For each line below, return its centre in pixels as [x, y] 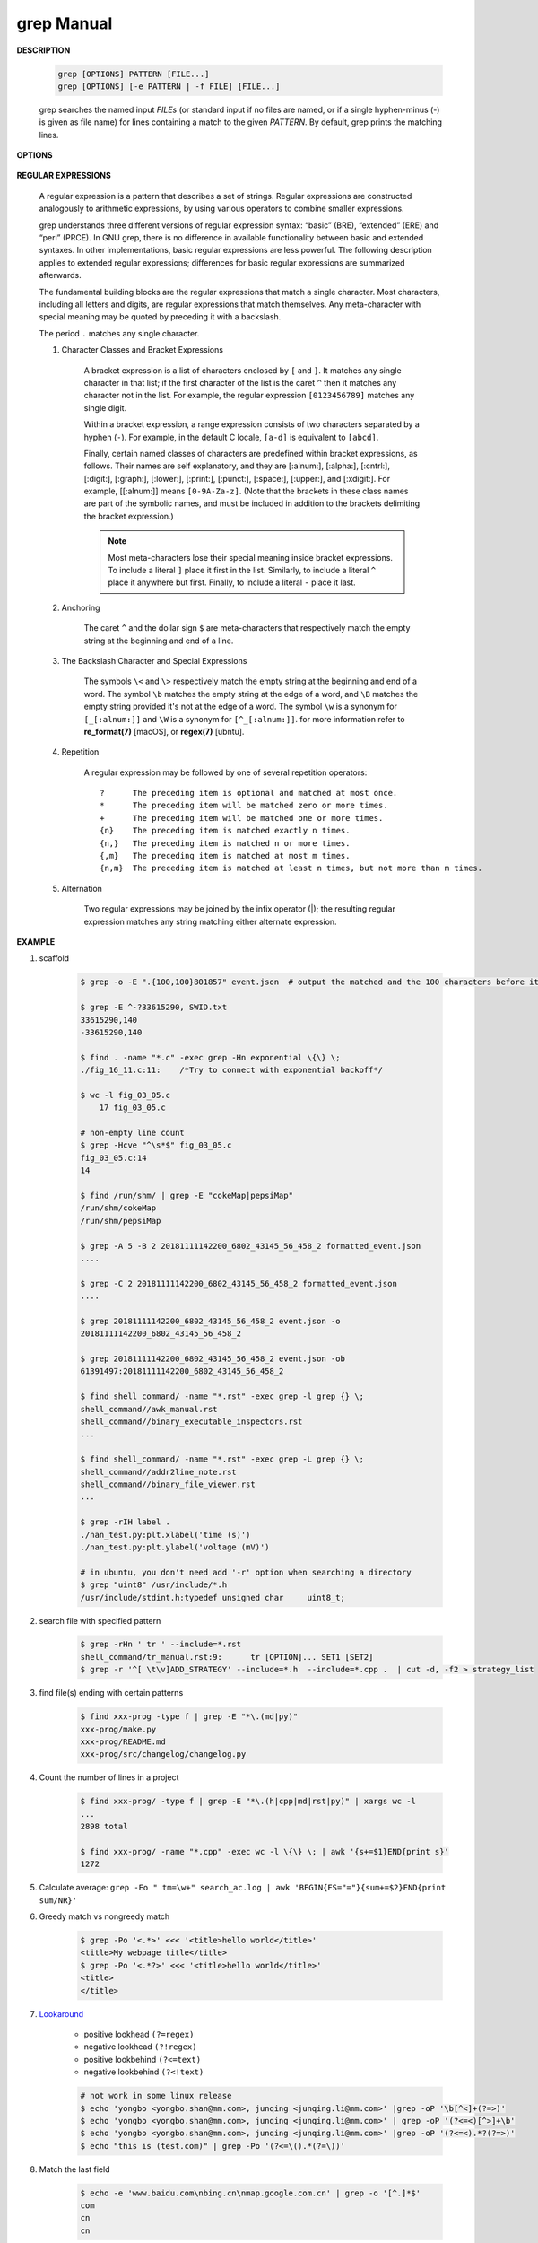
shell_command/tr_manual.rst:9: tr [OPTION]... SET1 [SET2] [227, 1657]
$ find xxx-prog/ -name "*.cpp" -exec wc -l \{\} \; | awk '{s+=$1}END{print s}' [265, 1851]
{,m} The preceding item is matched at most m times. [225, 856]
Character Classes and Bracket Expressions [143, 350]
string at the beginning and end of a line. [159, 641]
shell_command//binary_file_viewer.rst [168, 1484]
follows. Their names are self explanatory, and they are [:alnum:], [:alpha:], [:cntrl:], [237, 466]
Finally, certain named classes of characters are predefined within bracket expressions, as [251, 453]
